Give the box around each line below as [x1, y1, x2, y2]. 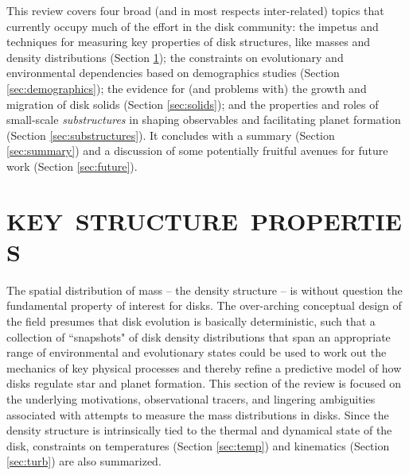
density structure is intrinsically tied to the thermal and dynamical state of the [6, 422, 392, 438]
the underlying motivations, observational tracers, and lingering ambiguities [6, 391, 376, 407]
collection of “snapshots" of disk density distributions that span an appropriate [6, 328, 391, 345]
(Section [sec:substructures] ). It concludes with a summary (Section [6, 126, 335, 143]
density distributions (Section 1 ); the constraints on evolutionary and [6, 48, 344, 65]
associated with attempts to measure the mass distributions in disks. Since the [6, 406, 389, 423]
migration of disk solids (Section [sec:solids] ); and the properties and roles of [6, 95, 379, 112]
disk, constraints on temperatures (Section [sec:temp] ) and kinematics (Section [6, 437, 390, 454]
